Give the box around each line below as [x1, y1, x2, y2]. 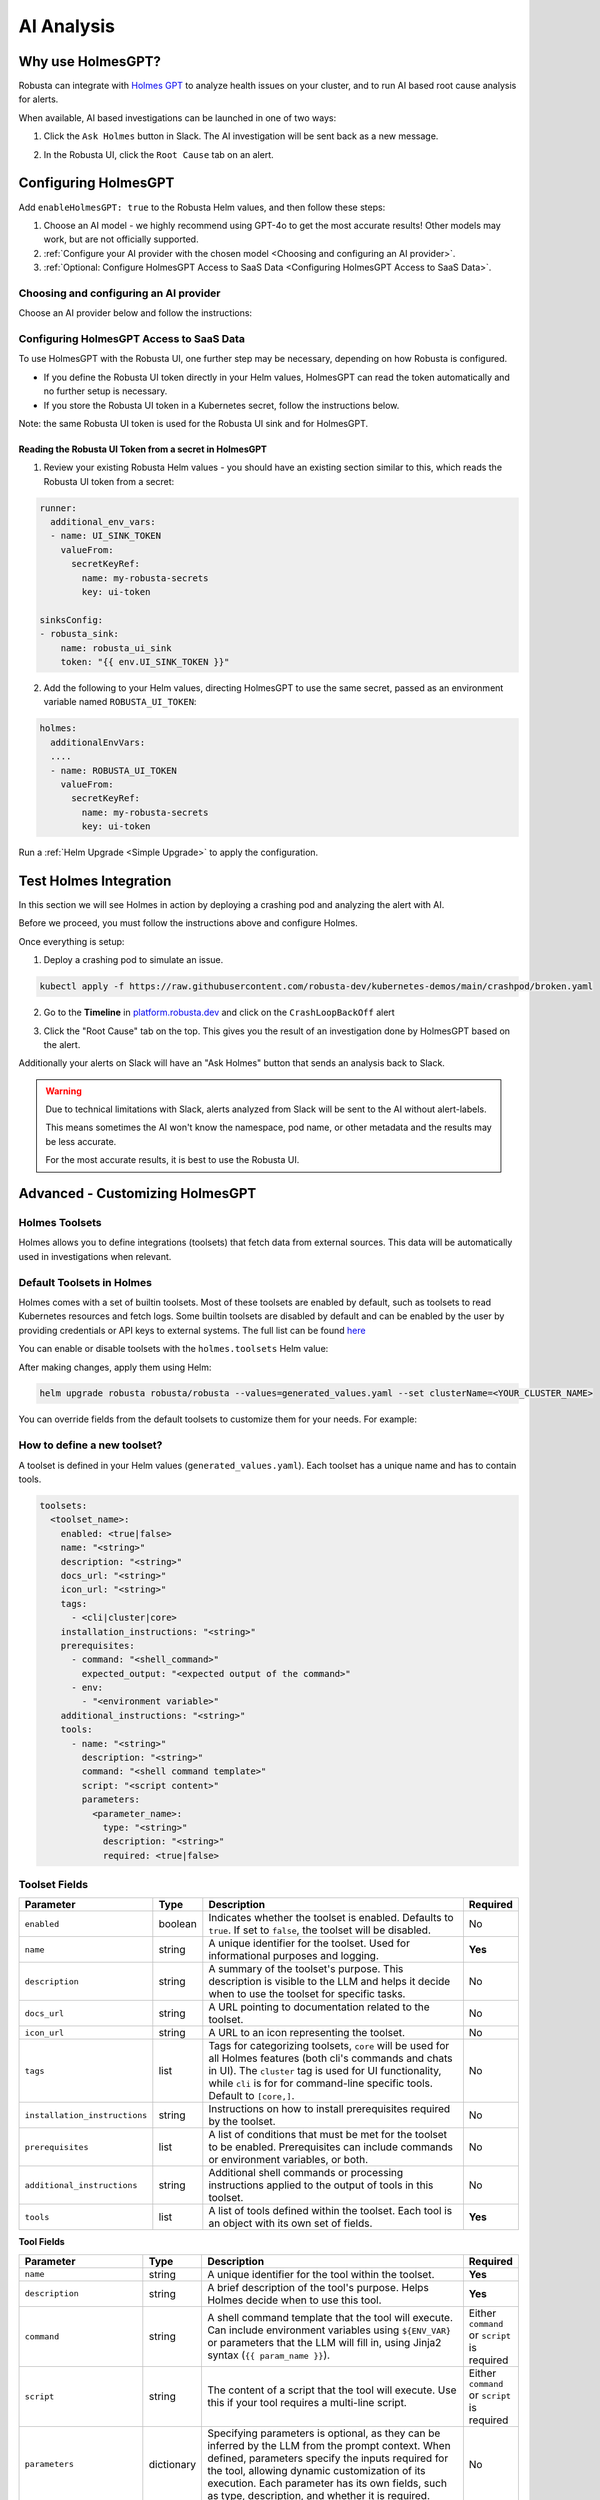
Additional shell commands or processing [208, 2166, 404, 2180]
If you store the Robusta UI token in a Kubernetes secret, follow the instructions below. [43, 399, 400, 411]
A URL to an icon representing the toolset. [208, 2026, 405, 2040]
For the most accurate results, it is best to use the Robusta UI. [45, 1154, 300, 1166]
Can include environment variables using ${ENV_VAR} [206, 2323, 452, 2337]
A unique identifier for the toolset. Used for [208, 1936, 410, 1950]
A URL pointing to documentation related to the [208, 2000, 430, 2014]
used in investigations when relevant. [18, 1250, 172, 1262]
